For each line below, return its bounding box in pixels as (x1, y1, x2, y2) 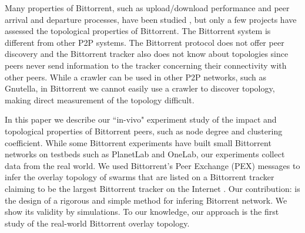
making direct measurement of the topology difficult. (5, 93, 195, 106)
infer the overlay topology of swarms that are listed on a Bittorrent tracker (5, 171, 274, 183)
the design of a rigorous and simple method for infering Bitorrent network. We (5, 194, 287, 206)
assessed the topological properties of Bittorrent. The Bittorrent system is (5, 25, 271, 37)
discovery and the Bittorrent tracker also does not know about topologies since (5, 48, 289, 60)
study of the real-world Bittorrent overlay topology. (5, 217, 190, 229)
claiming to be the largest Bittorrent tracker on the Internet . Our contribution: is (5, 182, 300, 194)
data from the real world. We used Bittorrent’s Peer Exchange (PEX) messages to (5, 159, 300, 171)
